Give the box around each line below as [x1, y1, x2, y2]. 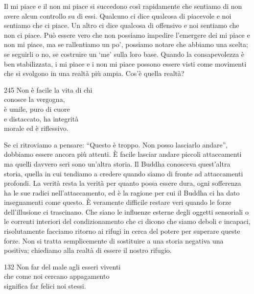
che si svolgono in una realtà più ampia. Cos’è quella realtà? [4, 68, 185, 78]
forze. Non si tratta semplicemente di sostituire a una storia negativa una [4, 235, 224, 245]
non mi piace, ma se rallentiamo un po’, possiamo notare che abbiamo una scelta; [4, 39, 248, 49]
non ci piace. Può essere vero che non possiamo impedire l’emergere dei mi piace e [4, 29, 250, 40]
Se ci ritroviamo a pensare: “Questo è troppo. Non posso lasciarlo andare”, [4, 139, 228, 149]
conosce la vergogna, [4, 94, 65, 104]
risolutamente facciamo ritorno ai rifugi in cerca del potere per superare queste [4, 226, 240, 236]
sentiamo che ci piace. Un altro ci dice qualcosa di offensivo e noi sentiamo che [4, 20, 239, 30]
